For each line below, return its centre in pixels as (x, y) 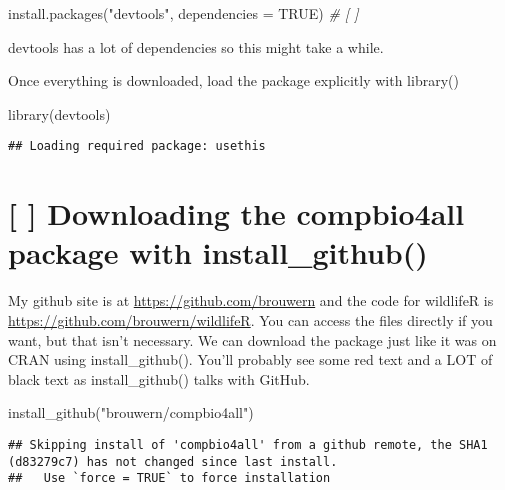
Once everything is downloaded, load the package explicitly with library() (233, 80)
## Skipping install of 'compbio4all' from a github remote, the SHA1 (248, 444)
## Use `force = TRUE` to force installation (169, 478)
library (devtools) (59, 113)
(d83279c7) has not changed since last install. (173, 461)
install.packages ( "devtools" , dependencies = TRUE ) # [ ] (183, 13)
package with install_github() (218, 252)
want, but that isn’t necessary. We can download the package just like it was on (252, 339)
